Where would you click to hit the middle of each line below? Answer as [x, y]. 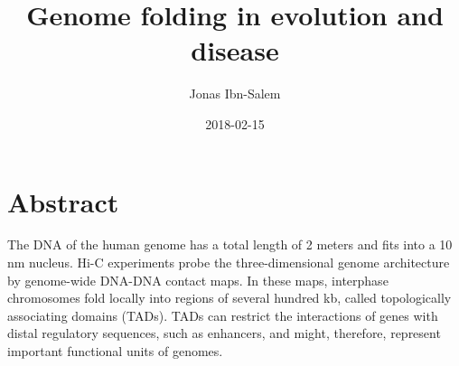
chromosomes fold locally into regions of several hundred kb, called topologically [229, 298]
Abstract [63, 201]
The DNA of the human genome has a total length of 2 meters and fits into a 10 [230, 244]
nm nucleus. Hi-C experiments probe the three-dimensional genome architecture [229, 263]
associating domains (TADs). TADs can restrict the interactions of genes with [223, 315]
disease [235, 50]
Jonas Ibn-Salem [235, 94]
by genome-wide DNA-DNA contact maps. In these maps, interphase [198, 280]
